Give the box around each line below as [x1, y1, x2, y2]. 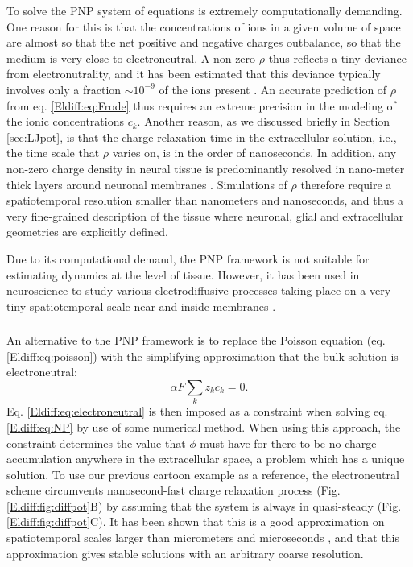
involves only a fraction [6, 81, 122, 97]
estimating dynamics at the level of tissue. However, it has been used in [6, 266, 360, 283]
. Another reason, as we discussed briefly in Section [137, 113, 390, 130]
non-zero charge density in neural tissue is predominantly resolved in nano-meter [6, 159, 405, 176]
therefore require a [300, 176, 392, 192]
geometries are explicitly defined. [6, 223, 168, 240]
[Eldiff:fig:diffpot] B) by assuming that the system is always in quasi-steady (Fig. [6, 497, 402, 514]
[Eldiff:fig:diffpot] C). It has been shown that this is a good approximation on [6, 513, 385, 530]
